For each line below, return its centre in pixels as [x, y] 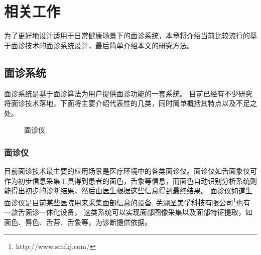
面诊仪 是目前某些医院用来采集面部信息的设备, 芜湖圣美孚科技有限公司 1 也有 [127, 201]
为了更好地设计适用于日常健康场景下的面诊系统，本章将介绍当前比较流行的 [127, 35]
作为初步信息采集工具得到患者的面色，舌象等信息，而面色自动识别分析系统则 [130, 180]
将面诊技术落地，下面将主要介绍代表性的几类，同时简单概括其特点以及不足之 [130, 103]
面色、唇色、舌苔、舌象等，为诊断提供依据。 [78, 222]
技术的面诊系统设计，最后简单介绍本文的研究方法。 [109, 45]
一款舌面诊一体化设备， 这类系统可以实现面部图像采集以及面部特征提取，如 [128, 212]
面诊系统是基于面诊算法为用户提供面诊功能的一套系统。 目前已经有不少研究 [128, 93]
